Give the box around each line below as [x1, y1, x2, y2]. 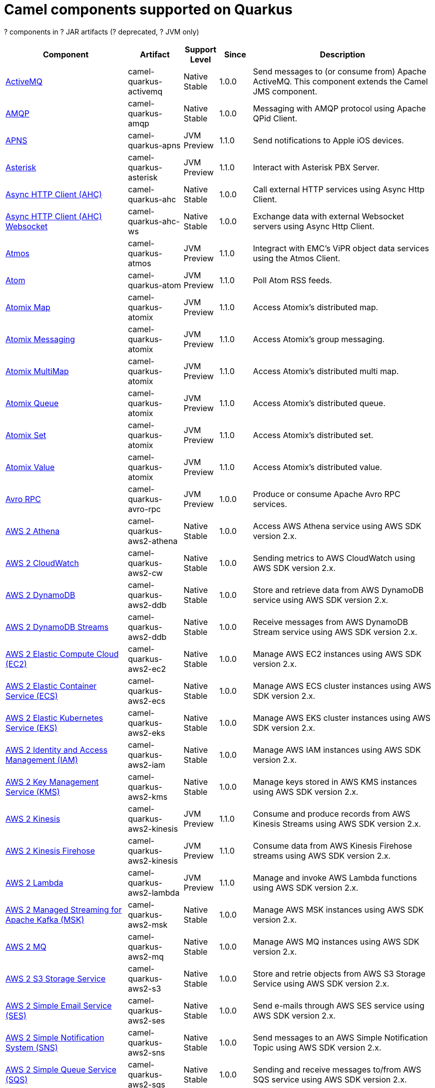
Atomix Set [5, 430, 46, 440]
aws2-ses [128, 1015, 165, 1026]
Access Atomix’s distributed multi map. [253, 366, 399, 376]
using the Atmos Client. [253, 253, 341, 263]
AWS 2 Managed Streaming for [5, 904, 122, 915]
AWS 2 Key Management [5, 776, 99, 787]
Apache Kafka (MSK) [5, 914, 84, 925]
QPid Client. [253, 113, 298, 123]
